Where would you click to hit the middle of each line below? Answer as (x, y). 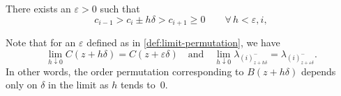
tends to (138, 85)
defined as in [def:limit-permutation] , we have (183, 42)
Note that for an (41, 42)
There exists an (38, 8)
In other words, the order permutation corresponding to (125, 71)
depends (318, 71)
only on (22, 85)
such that (120, 8)
